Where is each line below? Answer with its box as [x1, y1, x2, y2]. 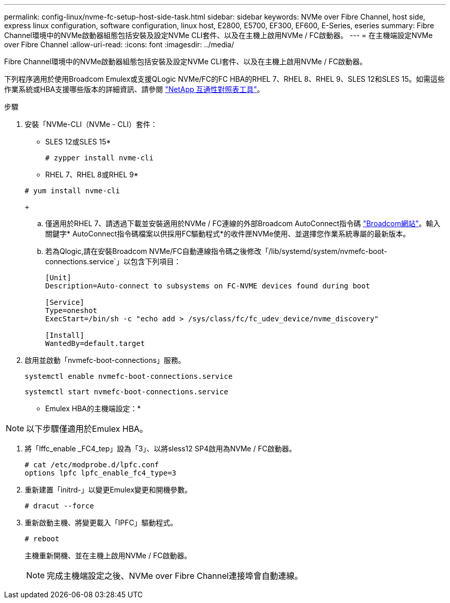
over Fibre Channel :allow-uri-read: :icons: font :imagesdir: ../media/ [4, 40, 234, 49]
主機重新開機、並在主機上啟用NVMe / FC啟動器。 [25, 551, 192, 560]
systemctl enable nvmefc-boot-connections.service [25, 372, 233, 380]
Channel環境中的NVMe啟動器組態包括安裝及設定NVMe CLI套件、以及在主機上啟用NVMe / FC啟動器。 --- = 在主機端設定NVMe [4, 31, 433, 40]
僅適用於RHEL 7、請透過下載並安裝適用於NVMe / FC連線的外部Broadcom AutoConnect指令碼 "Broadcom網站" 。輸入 [45, 219, 441, 228]
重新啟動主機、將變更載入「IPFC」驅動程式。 [25, 518, 178, 527]
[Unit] [45, 273, 71, 282]
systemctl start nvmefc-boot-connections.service [25, 388, 229, 396]
